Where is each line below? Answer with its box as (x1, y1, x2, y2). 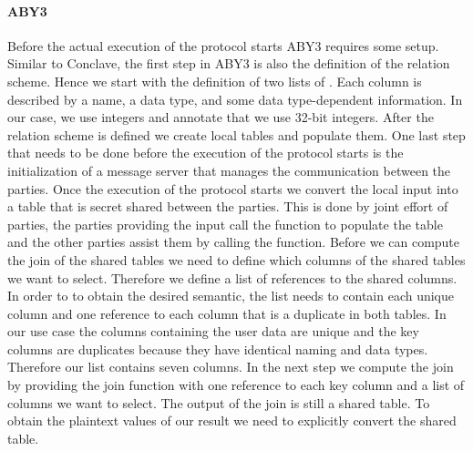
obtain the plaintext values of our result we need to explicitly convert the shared (7, 411, 457, 430)
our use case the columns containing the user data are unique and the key (7, 322, 419, 341)
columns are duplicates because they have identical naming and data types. (7, 339, 428, 358)
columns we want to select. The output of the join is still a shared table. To (7, 393, 430, 412)
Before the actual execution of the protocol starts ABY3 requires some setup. (7, 36, 439, 55)
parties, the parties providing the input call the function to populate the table (7, 214, 443, 233)
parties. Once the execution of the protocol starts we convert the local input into (7, 179, 458, 198)
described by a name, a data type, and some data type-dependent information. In (7, 89, 463, 108)
